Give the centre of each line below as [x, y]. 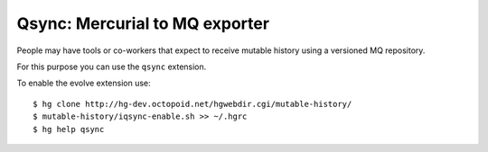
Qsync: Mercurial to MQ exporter [143, 23]
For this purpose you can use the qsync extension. [112, 67]
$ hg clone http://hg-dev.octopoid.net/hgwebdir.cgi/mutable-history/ [192, 104]
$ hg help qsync [69, 129]
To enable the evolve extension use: [84, 83]
